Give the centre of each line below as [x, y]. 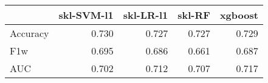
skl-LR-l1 [146, 15]
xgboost [239, 15]
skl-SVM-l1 [86, 15]
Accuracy [29, 33]
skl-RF [194, 15]
